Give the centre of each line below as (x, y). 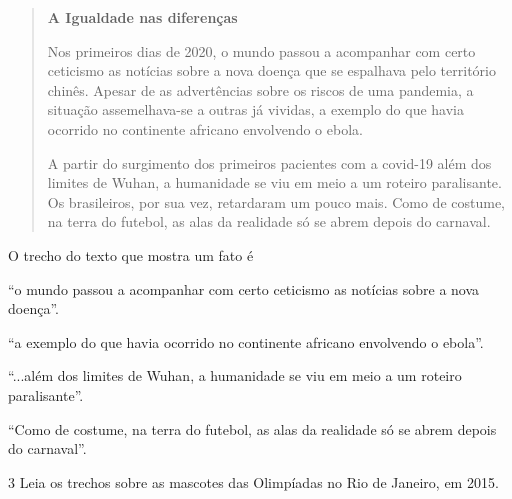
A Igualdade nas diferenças (142, 17)
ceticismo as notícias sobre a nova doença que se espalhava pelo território (271, 70)
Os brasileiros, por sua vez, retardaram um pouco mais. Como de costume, (276, 201)
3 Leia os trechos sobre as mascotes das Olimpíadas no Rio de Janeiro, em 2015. (253, 481)
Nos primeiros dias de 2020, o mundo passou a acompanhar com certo (261, 50)
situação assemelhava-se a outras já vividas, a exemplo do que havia (255, 109)
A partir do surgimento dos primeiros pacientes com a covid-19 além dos (269, 162)
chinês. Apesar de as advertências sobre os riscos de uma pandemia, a (260, 89)
